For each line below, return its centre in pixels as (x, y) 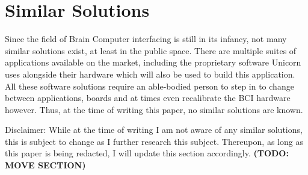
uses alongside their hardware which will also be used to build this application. (150, 74)
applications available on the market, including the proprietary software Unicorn (153, 62)
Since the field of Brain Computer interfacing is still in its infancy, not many (146, 39)
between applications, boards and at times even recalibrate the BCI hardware (148, 98)
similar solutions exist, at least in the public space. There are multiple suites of (151, 50)
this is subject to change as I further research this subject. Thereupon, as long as (154, 141)
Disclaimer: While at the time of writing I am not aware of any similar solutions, (154, 130)
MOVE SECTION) (45, 165)
